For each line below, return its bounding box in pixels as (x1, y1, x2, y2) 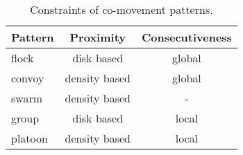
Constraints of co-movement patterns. (30, 1, 213, 17)
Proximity (69, 29, 126, 45)
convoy (11, 70, 44, 86)
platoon (11, 130, 48, 146)
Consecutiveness (141, 29, 232, 45)
